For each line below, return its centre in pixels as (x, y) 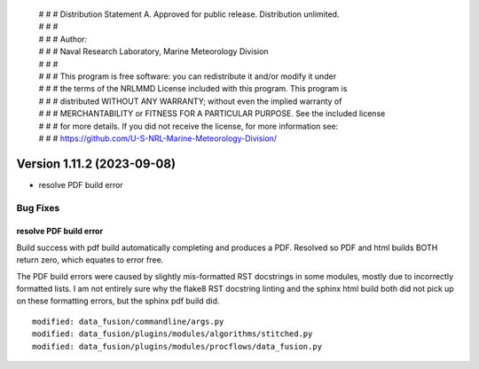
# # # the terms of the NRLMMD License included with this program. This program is (193, 89)
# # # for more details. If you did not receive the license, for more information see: (188, 126)
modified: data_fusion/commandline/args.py (128, 321)
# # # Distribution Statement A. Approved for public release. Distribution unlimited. (189, 14)
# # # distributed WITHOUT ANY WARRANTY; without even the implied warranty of (190, 101)
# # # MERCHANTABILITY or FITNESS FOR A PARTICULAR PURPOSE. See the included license (212, 114)
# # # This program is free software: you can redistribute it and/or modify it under (188, 76)
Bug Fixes (38, 208)
